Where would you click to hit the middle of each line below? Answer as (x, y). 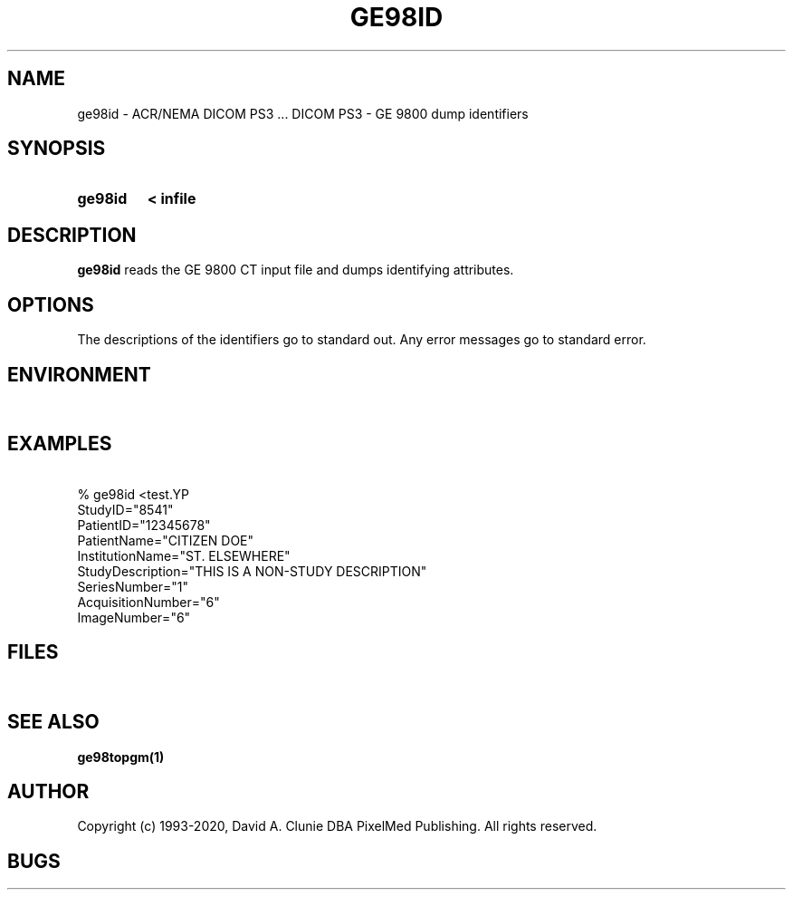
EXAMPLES (60, 444)
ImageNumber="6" (134, 617)
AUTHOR (48, 791)
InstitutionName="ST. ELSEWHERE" (184, 555)
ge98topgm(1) (121, 757)
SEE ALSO (53, 722)
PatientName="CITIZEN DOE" (166, 540)
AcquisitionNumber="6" (148, 602)
